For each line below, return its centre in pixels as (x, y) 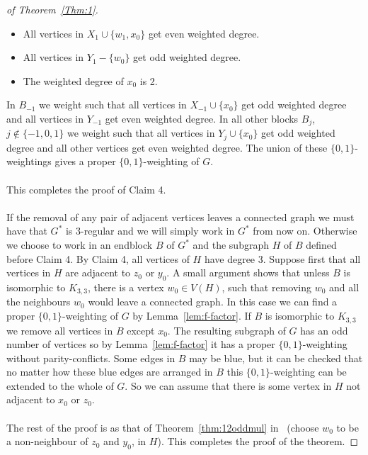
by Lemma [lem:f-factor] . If (192, 316)
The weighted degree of (73, 80)
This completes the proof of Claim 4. (86, 189)
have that (27, 231)
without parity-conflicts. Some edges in (91, 358)
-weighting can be (309, 372)
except (141, 330)
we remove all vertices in (60, 330)
